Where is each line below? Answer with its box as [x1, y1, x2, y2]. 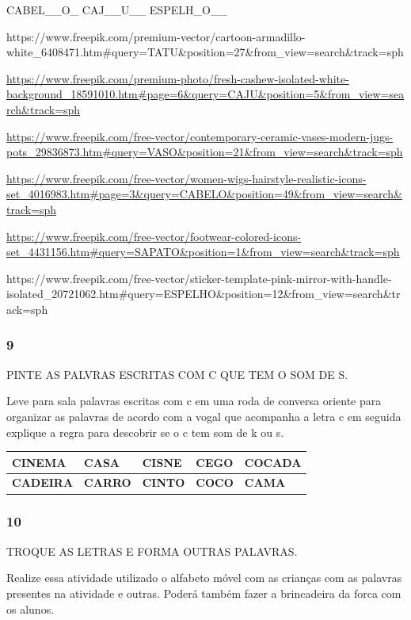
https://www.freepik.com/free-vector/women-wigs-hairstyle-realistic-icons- [6, 170, 367, 186]
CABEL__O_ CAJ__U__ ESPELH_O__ [6, 2, 227, 17]
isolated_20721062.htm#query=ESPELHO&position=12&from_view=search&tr [6, 285, 401, 302]
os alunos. [6, 600, 55, 617]
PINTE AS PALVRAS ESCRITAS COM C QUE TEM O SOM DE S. [6, 365, 348, 382]
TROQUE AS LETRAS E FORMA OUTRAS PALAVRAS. [6, 542, 298, 559]
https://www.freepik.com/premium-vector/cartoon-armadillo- [6, 28, 306, 44]
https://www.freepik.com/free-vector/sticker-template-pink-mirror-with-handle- [6, 270, 392, 286]
